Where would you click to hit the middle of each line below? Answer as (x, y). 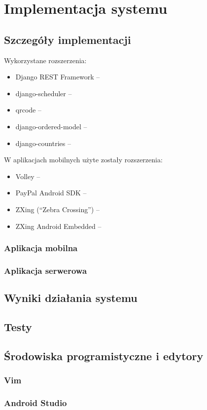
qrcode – (28, 110)
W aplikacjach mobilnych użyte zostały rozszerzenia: (83, 160)
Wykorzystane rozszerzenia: (45, 60)
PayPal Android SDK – (51, 193)
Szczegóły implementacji (68, 39)
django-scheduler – (44, 93)
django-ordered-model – (51, 126)
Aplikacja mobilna (41, 248)
